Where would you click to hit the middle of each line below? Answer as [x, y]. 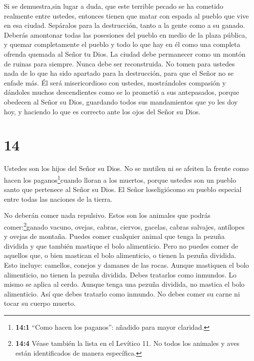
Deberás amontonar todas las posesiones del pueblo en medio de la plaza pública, [126, 34]
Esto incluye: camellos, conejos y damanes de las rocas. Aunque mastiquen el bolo [127, 265]
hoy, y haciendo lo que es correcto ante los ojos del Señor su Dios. [102, 111]
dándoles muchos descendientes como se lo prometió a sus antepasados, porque [122, 92]
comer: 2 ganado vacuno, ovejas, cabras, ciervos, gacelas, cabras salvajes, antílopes [124, 226]
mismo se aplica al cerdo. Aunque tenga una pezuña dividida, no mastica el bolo [124, 284]
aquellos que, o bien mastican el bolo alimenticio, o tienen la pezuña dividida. [120, 255]
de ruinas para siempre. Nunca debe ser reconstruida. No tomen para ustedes [119, 63]
